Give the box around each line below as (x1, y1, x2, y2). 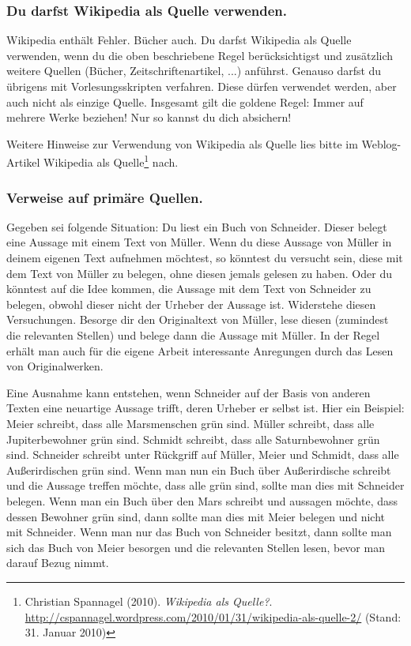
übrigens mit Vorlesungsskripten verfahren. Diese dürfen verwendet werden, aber (6, 78, 397, 94)
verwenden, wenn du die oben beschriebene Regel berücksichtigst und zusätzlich (6, 47, 394, 63)
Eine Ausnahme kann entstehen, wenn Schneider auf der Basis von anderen (6, 384, 371, 400)
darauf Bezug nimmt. (6, 554, 109, 571)
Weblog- (361, 135, 402, 152)
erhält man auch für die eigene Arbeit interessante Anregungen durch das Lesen (6, 342, 394, 359)
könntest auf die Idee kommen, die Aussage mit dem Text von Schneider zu (6, 280, 371, 297)
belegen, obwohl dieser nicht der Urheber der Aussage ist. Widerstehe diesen (6, 295, 376, 312)
